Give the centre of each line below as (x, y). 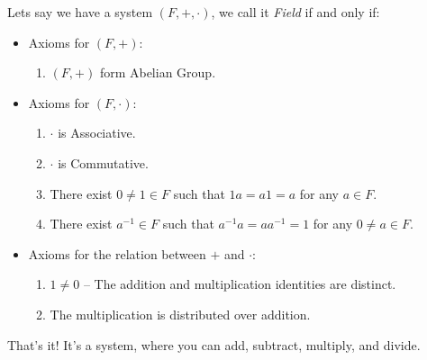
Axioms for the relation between (117, 253)
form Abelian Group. (158, 72)
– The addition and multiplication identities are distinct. (240, 284)
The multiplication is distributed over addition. (180, 314)
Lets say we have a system (80, 12)
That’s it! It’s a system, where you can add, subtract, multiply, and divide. (214, 344)
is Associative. (97, 133)
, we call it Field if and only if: (295, 12)
